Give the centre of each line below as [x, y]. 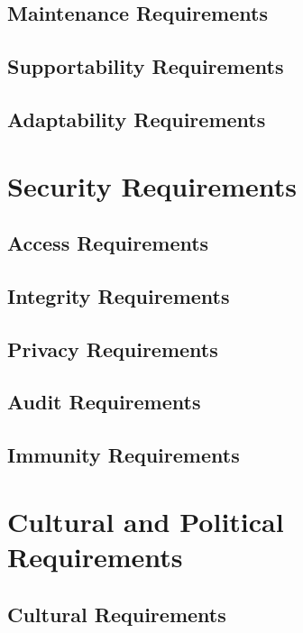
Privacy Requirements [113, 349]
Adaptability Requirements [137, 119]
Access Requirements [108, 243]
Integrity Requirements [119, 295]
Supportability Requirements [146, 66]
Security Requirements [152, 185]
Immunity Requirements [124, 455]
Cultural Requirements [117, 614]
